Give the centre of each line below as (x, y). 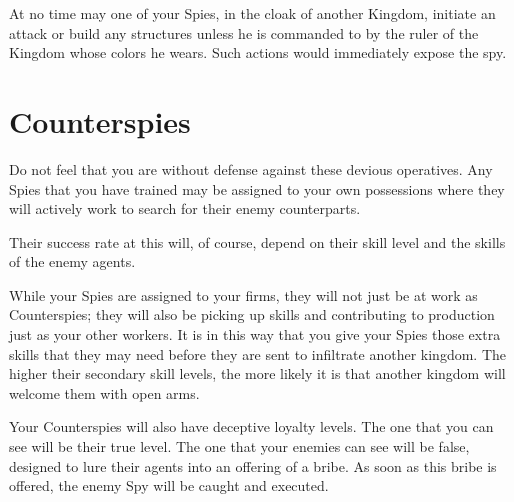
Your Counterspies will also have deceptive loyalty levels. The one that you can (251, 426)
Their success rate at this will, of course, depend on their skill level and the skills (257, 241)
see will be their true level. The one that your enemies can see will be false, (239, 446)
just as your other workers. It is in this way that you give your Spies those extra (255, 334)
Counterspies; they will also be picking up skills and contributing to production (252, 314)
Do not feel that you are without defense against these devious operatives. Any (251, 168)
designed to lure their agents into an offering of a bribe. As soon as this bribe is (253, 465)
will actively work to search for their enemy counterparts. (185, 208)
